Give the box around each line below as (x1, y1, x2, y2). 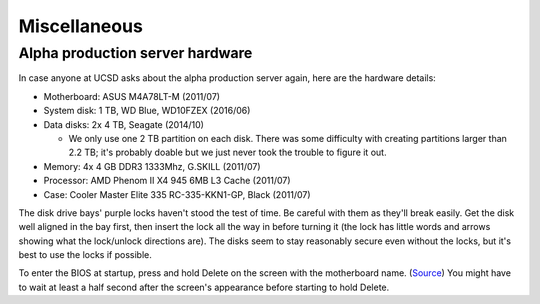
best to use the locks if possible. (18, 249, 152, 261)
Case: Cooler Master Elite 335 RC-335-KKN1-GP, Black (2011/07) (43, 188, 311, 200)
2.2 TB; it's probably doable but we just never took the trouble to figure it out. (68, 146, 387, 159)
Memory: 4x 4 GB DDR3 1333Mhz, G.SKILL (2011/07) (43, 160, 261, 172)
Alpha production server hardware (18, 44, 253, 62)
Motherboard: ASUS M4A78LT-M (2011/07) (43, 90, 220, 102)
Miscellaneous (18, 15, 144, 37)
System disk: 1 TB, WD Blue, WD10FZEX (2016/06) (43, 105, 251, 117)
